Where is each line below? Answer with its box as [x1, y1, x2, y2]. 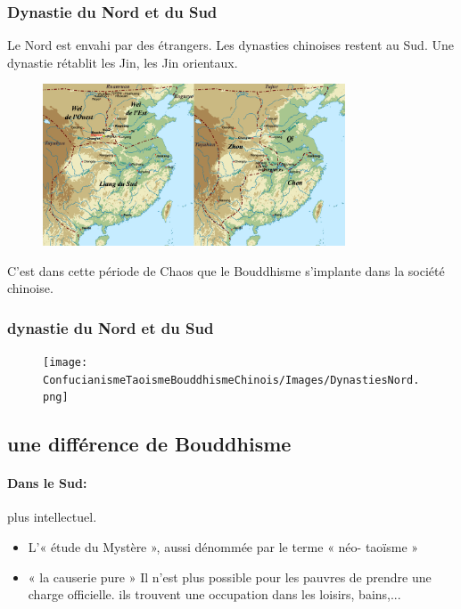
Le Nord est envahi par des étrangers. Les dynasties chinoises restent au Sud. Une [7, 36, 454, 54]
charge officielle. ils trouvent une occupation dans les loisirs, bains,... [28, 585, 401, 604]
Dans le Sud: [7, 474, 87, 492]
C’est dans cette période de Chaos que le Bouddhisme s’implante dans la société [7, 261, 445, 280]
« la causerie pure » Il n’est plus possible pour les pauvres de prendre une [28, 567, 432, 586]
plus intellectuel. [7, 507, 97, 526]
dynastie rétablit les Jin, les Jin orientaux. [7, 53, 238, 71]
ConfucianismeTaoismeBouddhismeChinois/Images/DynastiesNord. [43, 373, 420, 386]
